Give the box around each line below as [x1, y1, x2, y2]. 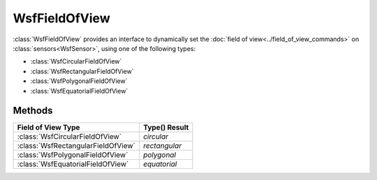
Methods [13, 105, 53, 117]
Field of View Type [17, 123, 80, 133]
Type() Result [143, 123, 189, 133]
